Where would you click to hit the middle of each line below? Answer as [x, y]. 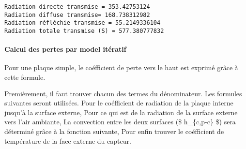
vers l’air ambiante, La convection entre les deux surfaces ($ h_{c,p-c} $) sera [120, 122]
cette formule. [25, 77]
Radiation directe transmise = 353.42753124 [77, 7]
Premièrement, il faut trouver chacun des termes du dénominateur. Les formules [123, 93]
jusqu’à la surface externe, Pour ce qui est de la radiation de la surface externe [121, 112]
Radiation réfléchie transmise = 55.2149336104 [83, 23]
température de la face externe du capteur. [68, 141]
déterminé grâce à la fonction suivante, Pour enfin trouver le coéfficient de [114, 131]
